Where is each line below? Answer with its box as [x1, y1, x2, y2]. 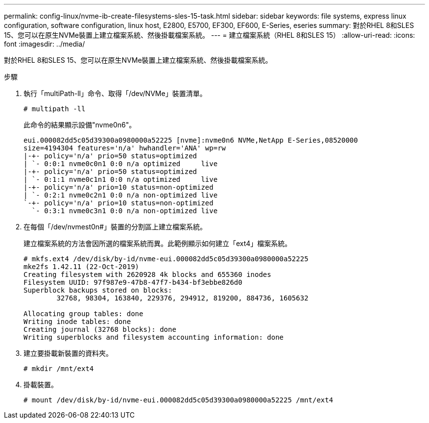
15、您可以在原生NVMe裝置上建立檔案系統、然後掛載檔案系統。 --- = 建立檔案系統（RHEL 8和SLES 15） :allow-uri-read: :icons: [4, 31, 415, 39]
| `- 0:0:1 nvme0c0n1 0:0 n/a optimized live [24, 160, 218, 168]
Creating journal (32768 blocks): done [24, 325, 176, 333]
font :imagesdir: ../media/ [4, 40, 85, 48]
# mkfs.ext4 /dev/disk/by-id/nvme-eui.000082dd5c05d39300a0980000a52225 [24, 255, 309, 263]
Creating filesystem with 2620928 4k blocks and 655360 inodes [24, 271, 271, 278]
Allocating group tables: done [24, 310, 143, 318]
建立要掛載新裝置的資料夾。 [24, 349, 113, 357]
